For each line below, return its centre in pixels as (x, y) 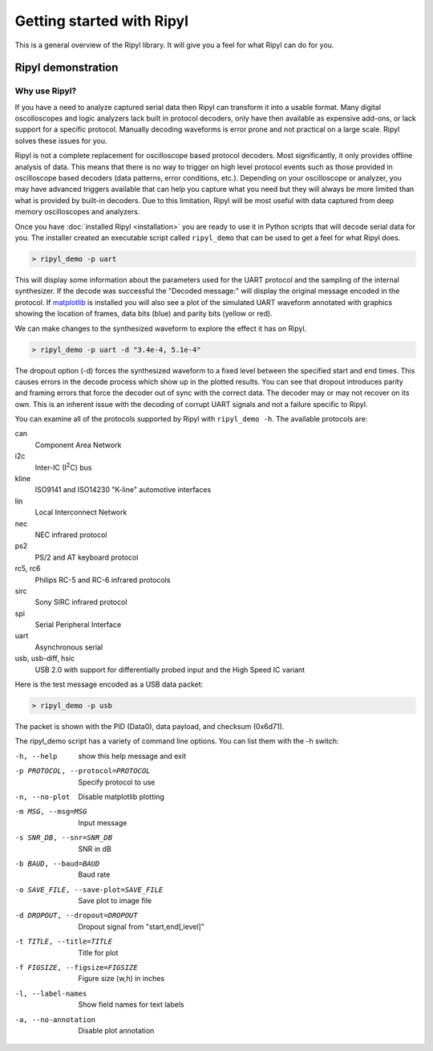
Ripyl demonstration (67, 68)
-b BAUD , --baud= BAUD (57, 864)
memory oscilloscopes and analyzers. (77, 212)
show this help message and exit (132, 756)
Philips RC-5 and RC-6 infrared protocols (103, 580)
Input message (103, 822)
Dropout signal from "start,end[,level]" (141, 927)
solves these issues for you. (61, 141)
